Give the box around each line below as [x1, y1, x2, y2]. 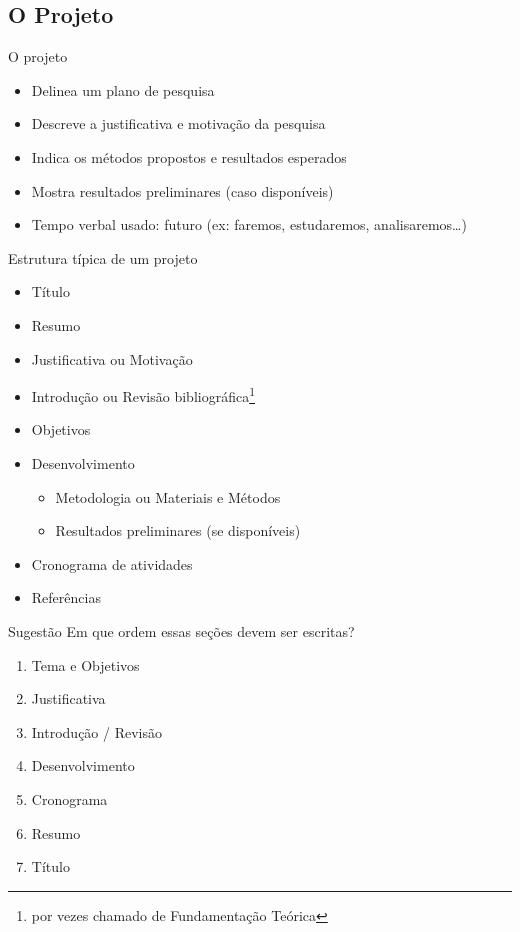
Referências [31, 587, 101, 608]
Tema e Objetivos [31, 654, 140, 675]
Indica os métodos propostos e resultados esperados [31, 146, 347, 167]
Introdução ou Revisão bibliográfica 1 [31, 383, 256, 406]
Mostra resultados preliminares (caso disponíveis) [31, 180, 334, 201]
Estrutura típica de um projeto [8, 247, 198, 268]
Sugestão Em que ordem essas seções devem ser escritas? [8, 620, 355, 641]
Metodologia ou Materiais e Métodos [55, 486, 281, 507]
